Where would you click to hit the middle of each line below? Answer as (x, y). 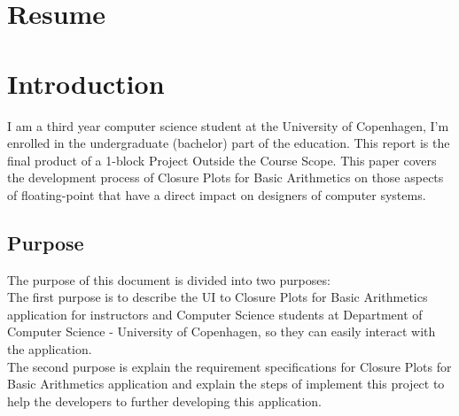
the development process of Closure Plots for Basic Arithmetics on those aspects (226, 177)
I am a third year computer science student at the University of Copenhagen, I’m (228, 125)
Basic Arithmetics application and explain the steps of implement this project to (226, 384)
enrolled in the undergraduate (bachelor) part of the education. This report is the (229, 143)
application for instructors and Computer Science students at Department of (215, 314)
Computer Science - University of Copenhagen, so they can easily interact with (222, 331)
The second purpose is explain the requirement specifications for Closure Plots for (229, 366)
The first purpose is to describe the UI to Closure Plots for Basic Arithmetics (218, 297)
